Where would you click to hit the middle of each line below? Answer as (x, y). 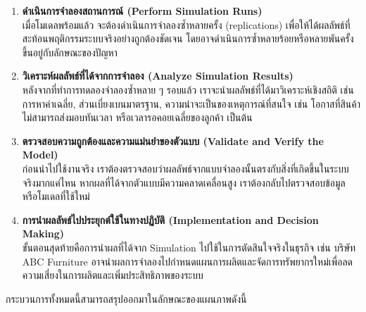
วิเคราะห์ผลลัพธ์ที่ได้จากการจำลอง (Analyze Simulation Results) (158, 76)
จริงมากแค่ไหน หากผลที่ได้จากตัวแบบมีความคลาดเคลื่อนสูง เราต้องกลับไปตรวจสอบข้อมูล (184, 182)
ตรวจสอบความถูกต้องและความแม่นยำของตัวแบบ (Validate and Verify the (173, 141)
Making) (43, 233)
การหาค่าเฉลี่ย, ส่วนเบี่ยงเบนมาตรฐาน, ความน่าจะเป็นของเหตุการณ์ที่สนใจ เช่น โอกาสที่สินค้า (191, 103)
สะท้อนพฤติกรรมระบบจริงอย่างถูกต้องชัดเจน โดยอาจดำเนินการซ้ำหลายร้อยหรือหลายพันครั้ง (188, 38)
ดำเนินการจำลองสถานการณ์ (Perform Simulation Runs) (142, 11)
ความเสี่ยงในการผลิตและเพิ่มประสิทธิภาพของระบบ (113, 275)
